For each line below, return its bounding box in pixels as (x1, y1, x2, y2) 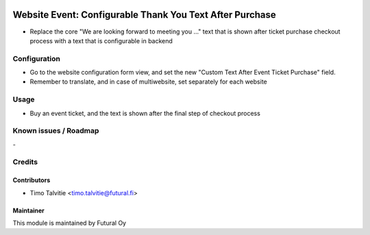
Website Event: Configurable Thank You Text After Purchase (12, 9, 277, 21)
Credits (12, 158, 38, 167)
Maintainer (12, 206, 45, 214)
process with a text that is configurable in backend (29, 36, 173, 45)
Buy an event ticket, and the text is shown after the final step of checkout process (29, 109, 260, 117)
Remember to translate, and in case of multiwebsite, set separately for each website (29, 77, 267, 86)
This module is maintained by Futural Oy (12, 219, 127, 227)
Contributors (12, 176, 51, 184)
